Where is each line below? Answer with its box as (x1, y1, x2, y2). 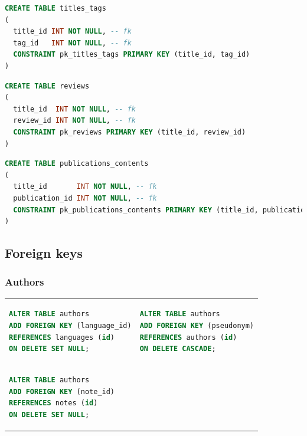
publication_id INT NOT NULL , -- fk (13, 194, 157, 202)
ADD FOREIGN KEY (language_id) (9, 322, 132, 330)
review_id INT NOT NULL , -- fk (13, 116, 136, 125)
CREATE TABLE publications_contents (5, 159, 149, 168)
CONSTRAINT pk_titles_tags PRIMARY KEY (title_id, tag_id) (13, 50, 250, 59)
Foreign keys (5, 244, 83, 262)
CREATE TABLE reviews (5, 81, 90, 90)
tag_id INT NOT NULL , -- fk (13, 38, 132, 47)
